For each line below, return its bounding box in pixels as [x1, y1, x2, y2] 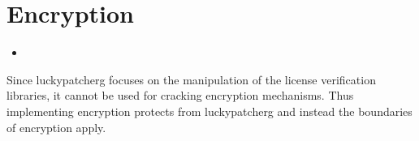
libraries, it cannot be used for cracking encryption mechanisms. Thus [6, 87, 354, 104]
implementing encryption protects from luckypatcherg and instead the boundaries [6, 102, 413, 119]
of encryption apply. [6, 118, 106, 135]
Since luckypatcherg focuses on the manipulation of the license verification [6, 70, 376, 88]
